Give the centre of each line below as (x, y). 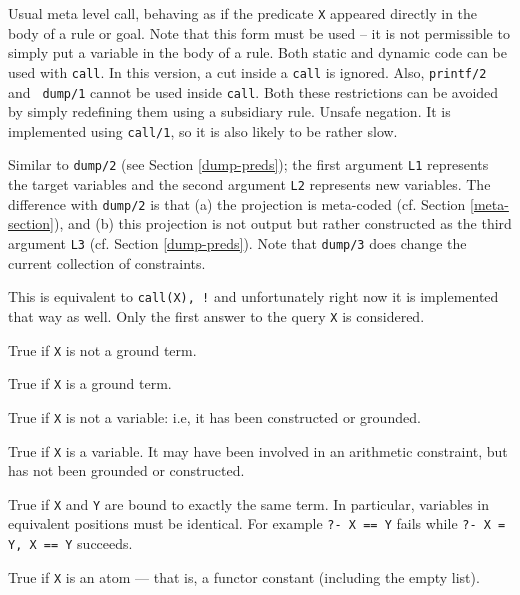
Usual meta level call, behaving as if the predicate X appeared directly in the (243, 13)
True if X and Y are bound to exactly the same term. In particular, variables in (249, 503)
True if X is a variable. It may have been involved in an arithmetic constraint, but (258, 450)
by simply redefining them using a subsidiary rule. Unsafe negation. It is (229, 111)
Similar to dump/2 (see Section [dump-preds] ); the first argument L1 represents (248, 164)
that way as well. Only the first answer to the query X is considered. (216, 315)
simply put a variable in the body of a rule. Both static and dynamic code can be (257, 52)
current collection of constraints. (107, 262)
